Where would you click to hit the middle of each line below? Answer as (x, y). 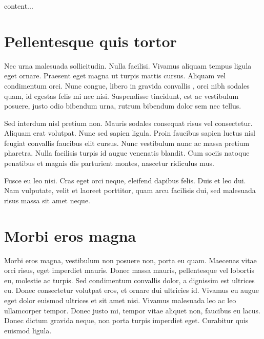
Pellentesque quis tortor (90, 41)
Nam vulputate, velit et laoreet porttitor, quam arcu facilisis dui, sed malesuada (130, 190)
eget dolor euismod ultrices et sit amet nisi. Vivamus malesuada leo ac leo (120, 300)
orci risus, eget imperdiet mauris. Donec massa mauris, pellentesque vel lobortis (129, 270)
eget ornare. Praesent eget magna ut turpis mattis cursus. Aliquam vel (115, 76)
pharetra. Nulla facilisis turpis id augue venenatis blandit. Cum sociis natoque (127, 153)
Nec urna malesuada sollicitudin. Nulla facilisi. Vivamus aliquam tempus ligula (128, 65)
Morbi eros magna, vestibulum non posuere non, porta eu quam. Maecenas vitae (130, 260)
